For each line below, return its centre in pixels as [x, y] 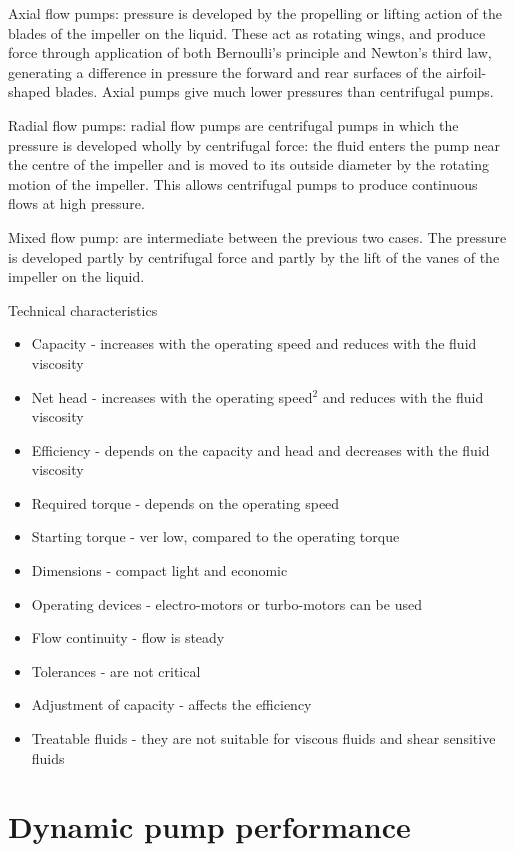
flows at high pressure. [76, 203]
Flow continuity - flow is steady [128, 637]
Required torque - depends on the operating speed [185, 502]
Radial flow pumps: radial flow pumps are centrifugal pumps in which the [233, 124]
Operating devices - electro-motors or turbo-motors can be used [226, 603]
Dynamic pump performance [209, 826]
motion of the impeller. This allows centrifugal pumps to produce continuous [243, 183]
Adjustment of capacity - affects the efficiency [171, 704]
